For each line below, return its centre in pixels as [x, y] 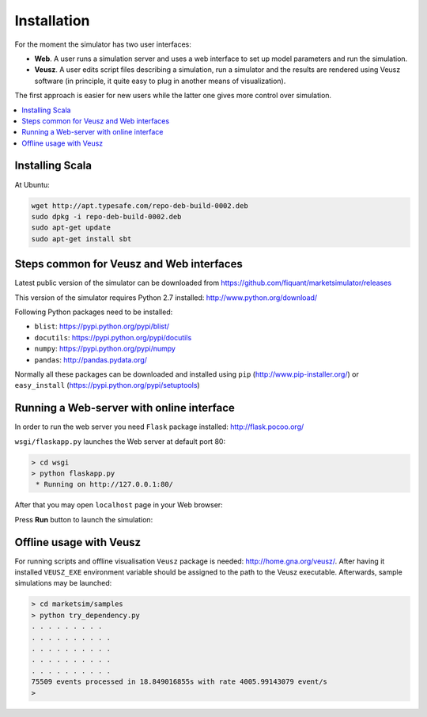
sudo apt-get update [71, 228]
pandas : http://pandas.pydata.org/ [91, 359]
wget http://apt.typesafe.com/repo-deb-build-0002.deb [140, 205]
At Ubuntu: [32, 184]
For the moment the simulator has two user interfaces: [103, 44]
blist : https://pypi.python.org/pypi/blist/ [102, 326]
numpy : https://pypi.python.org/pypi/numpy [105, 349]
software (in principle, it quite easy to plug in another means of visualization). [160, 81]
